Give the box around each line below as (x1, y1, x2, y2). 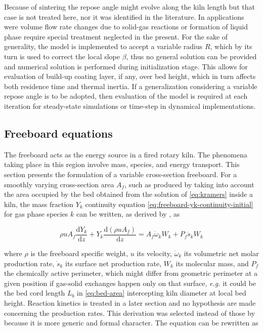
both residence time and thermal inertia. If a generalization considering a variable (4, 80, 257, 91)
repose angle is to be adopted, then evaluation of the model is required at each (4, 91, 248, 101)
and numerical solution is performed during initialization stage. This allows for (4, 61, 248, 71)
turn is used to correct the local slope (4, 51, 120, 61)
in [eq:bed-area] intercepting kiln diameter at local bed (77, 287, 246, 298)
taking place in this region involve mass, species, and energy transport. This (4, 159, 240, 170)
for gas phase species (4, 209, 68, 219)
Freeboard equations (4, 125, 113, 141)
